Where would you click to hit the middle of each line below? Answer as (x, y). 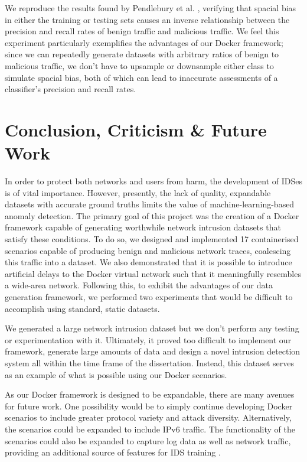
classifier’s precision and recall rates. (71, 89)
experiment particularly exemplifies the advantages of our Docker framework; (144, 42)
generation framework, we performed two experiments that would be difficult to (149, 297)
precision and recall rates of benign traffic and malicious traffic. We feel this (142, 31)
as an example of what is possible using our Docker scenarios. (116, 374)
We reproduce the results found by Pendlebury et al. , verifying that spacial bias (151, 8)
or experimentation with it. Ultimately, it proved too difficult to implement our (148, 339)
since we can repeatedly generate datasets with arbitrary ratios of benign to (142, 54)
